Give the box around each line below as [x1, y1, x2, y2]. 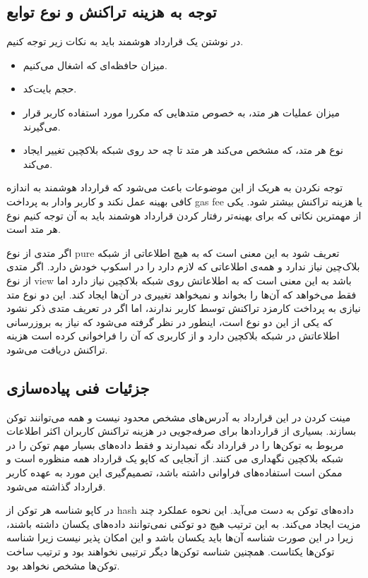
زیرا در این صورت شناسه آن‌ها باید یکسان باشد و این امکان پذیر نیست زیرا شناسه [6, 530, 354, 545]
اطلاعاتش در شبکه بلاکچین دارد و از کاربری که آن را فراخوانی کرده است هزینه [6, 328, 340, 343]
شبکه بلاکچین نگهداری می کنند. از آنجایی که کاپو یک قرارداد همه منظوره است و [6, 451, 343, 466]
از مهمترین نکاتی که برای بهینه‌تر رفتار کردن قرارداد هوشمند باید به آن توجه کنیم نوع [6, 207, 362, 222]
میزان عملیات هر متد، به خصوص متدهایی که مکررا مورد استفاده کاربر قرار [23, 104, 340, 119]
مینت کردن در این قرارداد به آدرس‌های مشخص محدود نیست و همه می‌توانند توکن [6, 409, 351, 424]
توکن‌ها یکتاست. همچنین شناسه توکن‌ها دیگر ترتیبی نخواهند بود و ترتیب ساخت [6, 544, 335, 559]
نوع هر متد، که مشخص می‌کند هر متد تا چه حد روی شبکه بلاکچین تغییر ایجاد [23, 143, 343, 157]
